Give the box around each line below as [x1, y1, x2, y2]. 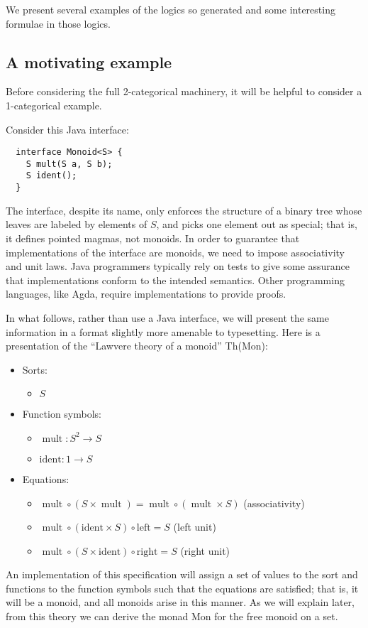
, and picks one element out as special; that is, [156, 217, 357, 232]
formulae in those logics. [6, 16, 111, 31]
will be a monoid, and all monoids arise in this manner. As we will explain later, [6, 595, 355, 610]
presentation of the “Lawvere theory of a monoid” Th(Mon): [6, 338, 268, 353]
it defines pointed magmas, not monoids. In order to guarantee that [6, 230, 300, 245]
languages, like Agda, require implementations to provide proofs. [6, 286, 286, 301]
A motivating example [6, 50, 172, 72]
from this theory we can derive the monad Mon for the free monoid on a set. [6, 609, 338, 624]
